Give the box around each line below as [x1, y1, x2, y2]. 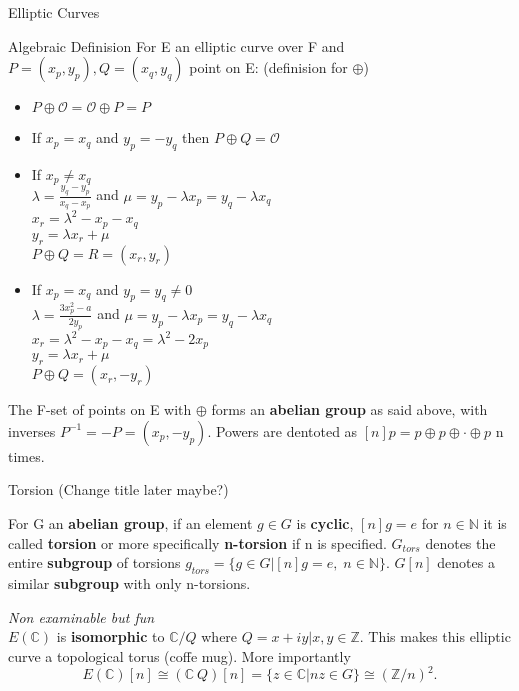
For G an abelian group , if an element [8, 513, 253, 534]
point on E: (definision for [189, 57, 348, 78]
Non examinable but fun [8, 606, 155, 627]
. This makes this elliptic [359, 626, 511, 647]
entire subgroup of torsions [8, 552, 181, 573]
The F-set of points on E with [8, 399, 192, 420]
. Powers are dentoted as [207, 420, 358, 441]
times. [8, 445, 45, 466]
